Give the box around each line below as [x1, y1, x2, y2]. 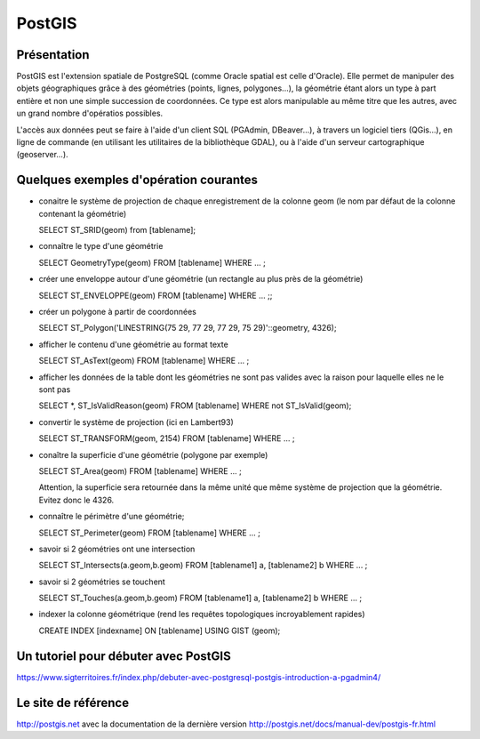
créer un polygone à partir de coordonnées [38, 307, 197, 317]
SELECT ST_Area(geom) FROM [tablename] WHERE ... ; [38, 465, 242, 476]
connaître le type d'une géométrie [38, 241, 164, 252]
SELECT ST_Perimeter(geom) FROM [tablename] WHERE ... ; [38, 527, 261, 538]
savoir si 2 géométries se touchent [38, 576, 166, 587]
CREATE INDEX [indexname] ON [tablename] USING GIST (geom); [38, 625, 281, 636]
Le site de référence [16, 695, 129, 711]
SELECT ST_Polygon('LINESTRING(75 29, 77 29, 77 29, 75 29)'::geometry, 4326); [38, 323, 337, 333]
